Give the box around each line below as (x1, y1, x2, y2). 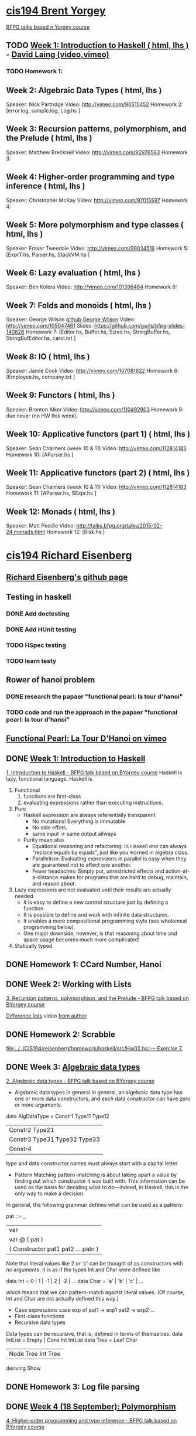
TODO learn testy (6, 656, 57, 665)
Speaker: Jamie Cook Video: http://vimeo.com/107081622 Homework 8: (6, 367, 180, 374)
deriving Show (6, 1364, 41, 1372)
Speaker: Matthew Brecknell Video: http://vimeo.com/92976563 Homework (6, 148, 188, 156)
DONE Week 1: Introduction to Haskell (6, 753, 146, 763)
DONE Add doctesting (6, 610, 70, 618)
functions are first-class (23, 793, 81, 800)
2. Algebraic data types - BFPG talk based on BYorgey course (6, 1077, 155, 1085)
